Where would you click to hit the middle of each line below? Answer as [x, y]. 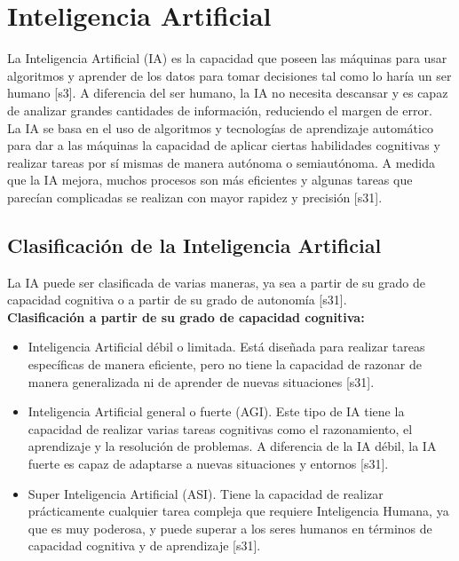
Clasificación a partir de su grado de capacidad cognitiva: [186, 316]
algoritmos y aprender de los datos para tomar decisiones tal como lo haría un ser [229, 75]
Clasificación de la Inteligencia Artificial [194, 245]
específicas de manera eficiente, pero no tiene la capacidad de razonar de [225, 364]
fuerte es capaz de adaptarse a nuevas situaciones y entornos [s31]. [208, 464]
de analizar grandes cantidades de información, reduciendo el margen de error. [220, 110]
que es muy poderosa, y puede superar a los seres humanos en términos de [230, 528]
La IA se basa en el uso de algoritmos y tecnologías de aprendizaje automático [221, 127]
